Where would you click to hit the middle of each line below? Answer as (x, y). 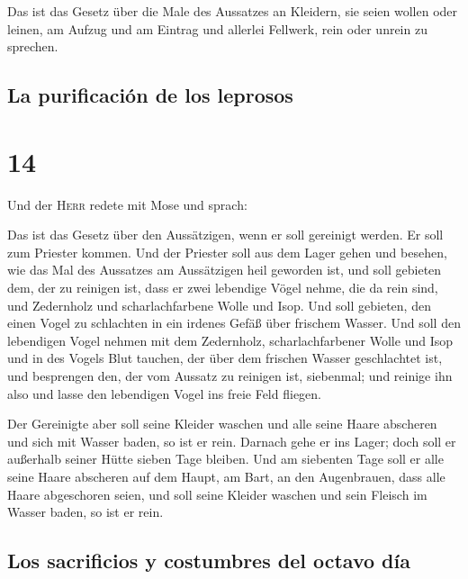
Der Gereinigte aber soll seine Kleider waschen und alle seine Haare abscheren (222, 424)
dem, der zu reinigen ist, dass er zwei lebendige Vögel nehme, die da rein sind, (223, 288)
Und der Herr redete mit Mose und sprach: (127, 204)
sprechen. (33, 46)
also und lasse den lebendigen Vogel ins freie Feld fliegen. (164, 393)
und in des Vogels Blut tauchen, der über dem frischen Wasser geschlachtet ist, (225, 358)
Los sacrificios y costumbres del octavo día (209, 561)
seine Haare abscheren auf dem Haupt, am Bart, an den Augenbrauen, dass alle (226, 476)
